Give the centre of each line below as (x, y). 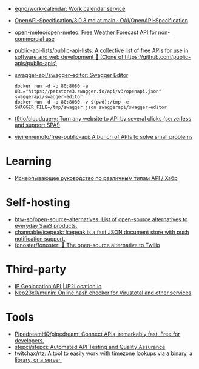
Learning (29, 161)
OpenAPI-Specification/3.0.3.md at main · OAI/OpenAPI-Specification (101, 20)
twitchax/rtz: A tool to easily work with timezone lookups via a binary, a (103, 353)
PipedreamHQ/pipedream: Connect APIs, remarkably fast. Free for (97, 334)
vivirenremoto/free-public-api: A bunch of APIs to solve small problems (103, 137)
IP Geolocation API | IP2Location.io (58, 286)
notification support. (40, 238)
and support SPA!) (37, 125)
